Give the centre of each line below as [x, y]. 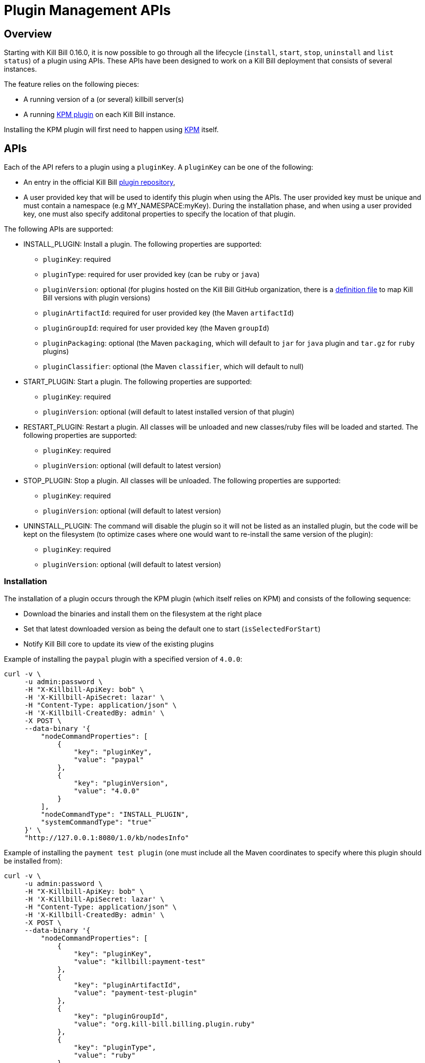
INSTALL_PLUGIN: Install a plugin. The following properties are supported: [143, 244]
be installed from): [33, 861]
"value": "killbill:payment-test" [140, 961]
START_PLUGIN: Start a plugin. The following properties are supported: [138, 382]
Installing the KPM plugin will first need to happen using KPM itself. [111, 130]
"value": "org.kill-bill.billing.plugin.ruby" [164, 1024]
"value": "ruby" [105, 1055]
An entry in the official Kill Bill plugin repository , [99, 182]
